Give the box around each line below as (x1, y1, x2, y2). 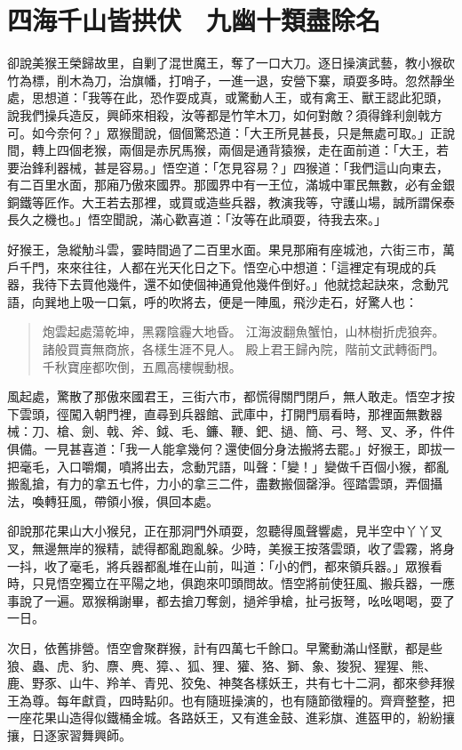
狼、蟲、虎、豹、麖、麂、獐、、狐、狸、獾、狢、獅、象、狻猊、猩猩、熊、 (7, 656, 436, 674)
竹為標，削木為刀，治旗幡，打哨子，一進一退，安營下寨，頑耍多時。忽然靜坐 (7, 70, 455, 89)
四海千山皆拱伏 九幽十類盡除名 (7, 2, 381, 38)
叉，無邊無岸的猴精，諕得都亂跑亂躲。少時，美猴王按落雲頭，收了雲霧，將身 (7, 538, 455, 557)
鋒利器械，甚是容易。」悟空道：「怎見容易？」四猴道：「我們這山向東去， (31, 157, 449, 176)
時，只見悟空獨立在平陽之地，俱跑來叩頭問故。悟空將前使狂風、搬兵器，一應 (7, 574, 455, 593)
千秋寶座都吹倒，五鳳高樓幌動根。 (42, 357, 242, 375)
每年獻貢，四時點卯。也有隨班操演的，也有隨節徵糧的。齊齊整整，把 (56, 690, 455, 709)
